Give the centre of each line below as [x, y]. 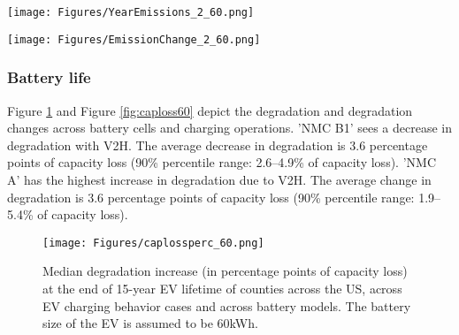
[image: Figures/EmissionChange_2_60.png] [134, 39]
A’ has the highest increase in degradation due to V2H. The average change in [219, 179]
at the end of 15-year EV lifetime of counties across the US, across [222, 288]
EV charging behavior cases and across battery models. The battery [227, 305]
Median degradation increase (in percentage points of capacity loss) [225, 271]
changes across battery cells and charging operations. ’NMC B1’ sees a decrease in [229, 128]
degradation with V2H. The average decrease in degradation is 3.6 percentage [218, 145]
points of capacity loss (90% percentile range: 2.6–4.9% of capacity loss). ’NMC [222, 162]
